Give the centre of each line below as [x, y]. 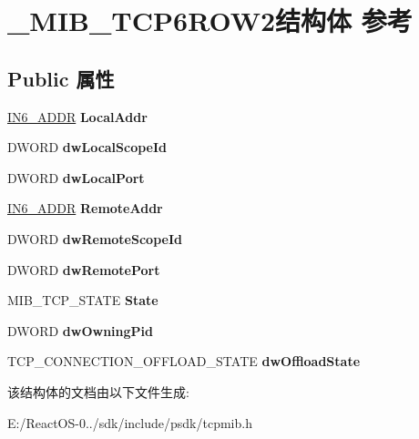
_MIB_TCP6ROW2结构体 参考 [210, 20]
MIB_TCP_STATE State [83, 300]
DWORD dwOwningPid [80, 330]
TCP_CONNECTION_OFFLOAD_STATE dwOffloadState [184, 361]
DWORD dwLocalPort [76, 177]
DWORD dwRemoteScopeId [95, 238]
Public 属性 [61, 78]
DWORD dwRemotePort [84, 269]
